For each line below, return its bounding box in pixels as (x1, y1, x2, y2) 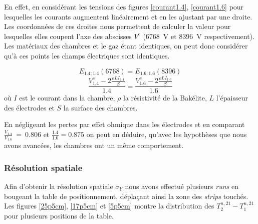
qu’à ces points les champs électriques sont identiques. (4, 50, 170, 60)
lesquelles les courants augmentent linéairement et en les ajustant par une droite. (4, 11, 252, 21)
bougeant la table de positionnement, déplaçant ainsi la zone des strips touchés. (4, 190, 248, 201)
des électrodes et (4, 102, 55, 112)
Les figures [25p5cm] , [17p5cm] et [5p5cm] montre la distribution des (4, 200, 214, 211)
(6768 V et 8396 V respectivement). (143, 30, 254, 41)
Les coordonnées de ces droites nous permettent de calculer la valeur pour (4, 21, 231, 31)
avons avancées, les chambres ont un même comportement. (4, 140, 184, 150)
